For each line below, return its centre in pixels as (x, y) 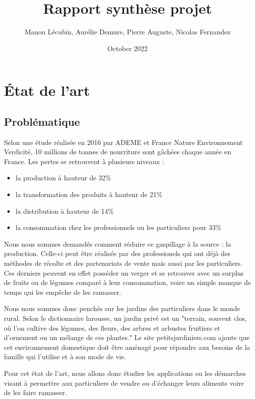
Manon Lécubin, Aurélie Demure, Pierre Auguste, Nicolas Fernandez (127, 32)
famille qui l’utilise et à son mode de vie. (65, 356)
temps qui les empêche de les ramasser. (63, 292)
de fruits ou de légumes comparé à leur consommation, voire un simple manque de (127, 282)
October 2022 (127, 48)
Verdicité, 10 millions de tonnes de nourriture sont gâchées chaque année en (118, 152)
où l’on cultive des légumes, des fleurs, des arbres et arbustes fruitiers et (112, 328)
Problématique (42, 121)
